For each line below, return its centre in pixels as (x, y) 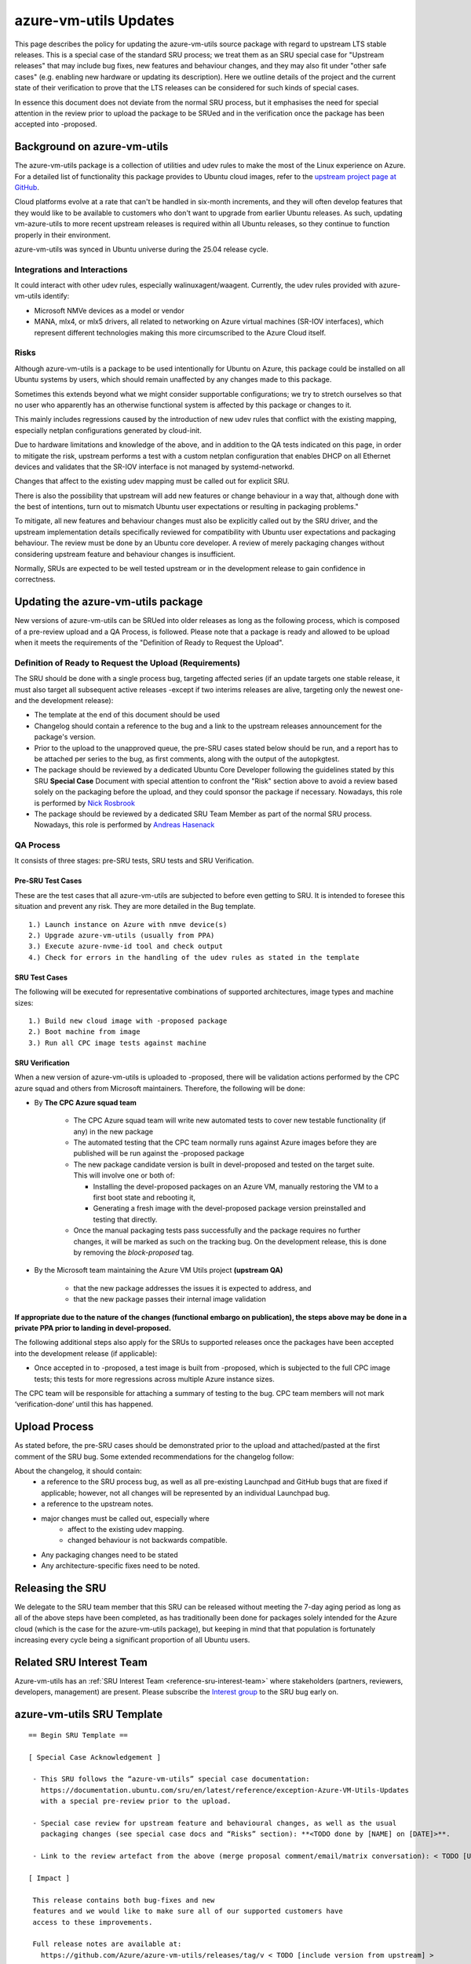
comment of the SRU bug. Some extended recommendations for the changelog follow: (154, 1457)
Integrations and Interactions (71, 269)
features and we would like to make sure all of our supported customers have (188, 1911)
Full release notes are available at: (107, 1944)
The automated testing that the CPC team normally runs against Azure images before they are (225, 1142)
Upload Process (54, 1427)
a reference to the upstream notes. (97, 1504)
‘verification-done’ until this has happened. (84, 1404)
